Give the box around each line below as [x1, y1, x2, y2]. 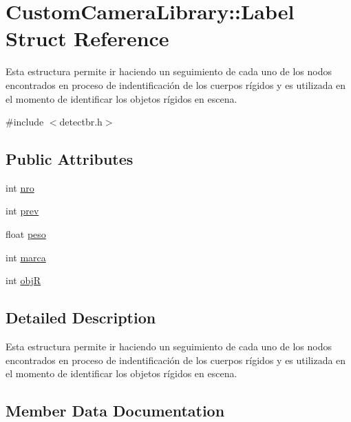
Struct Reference [6, 24, 169, 52]
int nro [6, 180, 34, 194]
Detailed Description [6, 307, 156, 328]
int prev [6, 203, 39, 218]
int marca [6, 250, 46, 264]
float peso [6, 227, 46, 241]
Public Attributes [6, 148, 134, 170]
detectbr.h [59, 114, 103, 129]
